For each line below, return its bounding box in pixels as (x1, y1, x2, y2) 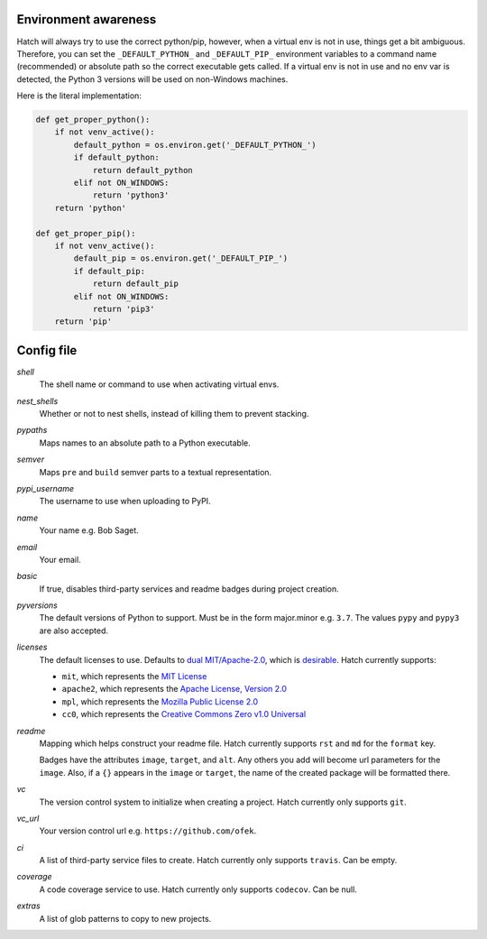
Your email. (39, 554, 81, 565)
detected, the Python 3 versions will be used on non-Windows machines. (16, 73, 289, 85)
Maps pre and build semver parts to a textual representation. (39, 466, 272, 477)
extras (16, 900, 41, 911)
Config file (16, 343, 78, 358)
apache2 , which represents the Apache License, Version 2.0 (61, 684, 288, 695)
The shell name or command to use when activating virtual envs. (39, 379, 280, 390)
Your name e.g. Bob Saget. (39, 525, 139, 536)
